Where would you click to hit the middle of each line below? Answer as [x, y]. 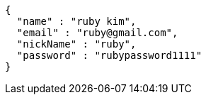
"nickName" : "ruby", [76, 44]
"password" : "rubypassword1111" [109, 55]
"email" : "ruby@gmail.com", [97, 33]
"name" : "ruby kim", [76, 21]
